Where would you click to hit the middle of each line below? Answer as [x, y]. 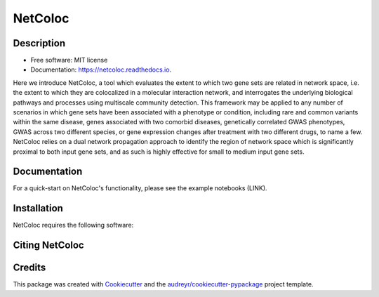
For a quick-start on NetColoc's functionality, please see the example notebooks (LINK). [140, 188]
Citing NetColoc [48, 245]
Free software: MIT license [69, 60]
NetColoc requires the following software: [73, 225]
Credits [29, 268]
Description [39, 43]
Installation [38, 208]
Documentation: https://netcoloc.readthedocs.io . [101, 70]
